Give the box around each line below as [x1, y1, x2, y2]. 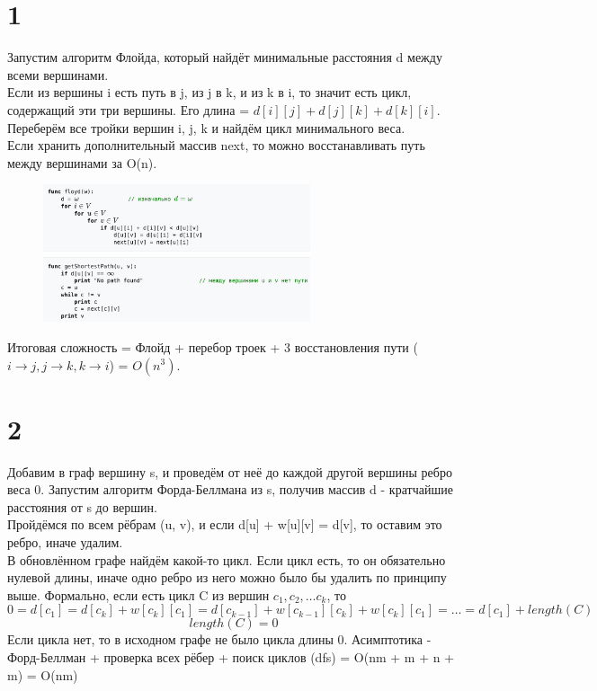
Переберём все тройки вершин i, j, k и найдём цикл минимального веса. [7, 118, 405, 137]
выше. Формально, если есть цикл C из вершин [7, 585, 270, 604]
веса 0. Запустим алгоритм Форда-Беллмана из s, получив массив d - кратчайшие [7, 480, 453, 499]
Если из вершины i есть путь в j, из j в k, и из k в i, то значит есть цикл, [7, 83, 412, 102]
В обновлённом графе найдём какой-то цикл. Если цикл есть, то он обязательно [7, 550, 446, 569]
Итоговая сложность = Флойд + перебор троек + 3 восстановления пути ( [7, 337, 418, 356]
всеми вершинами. [7, 65, 109, 84]
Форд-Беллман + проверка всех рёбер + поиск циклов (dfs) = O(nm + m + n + [7, 647, 455, 666]
